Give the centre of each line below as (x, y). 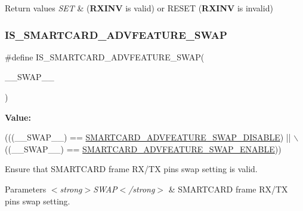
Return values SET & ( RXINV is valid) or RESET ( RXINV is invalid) (139, 8)
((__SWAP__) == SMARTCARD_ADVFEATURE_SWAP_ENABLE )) (143, 149)
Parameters (26, 189)
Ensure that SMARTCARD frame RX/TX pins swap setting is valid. (131, 169)
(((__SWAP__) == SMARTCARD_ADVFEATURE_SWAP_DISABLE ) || (148, 137)
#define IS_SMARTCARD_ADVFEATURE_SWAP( (105, 56)
